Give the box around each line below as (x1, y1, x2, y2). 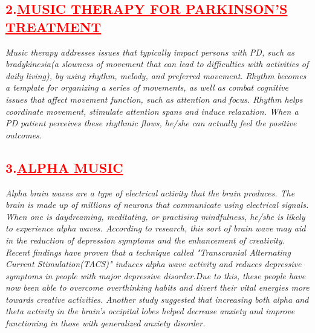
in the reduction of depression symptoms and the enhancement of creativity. (5, 233, 285, 246)
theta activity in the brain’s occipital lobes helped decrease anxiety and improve (5, 305, 295, 317)
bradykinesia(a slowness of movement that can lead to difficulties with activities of (5, 57, 309, 70)
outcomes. (5, 128, 42, 141)
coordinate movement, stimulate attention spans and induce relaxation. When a (5, 105, 299, 117)
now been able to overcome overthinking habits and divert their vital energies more (5, 281, 310, 294)
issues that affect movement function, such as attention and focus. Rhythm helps (5, 92, 303, 105)
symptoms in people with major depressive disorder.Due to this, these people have (5, 269, 306, 282)
